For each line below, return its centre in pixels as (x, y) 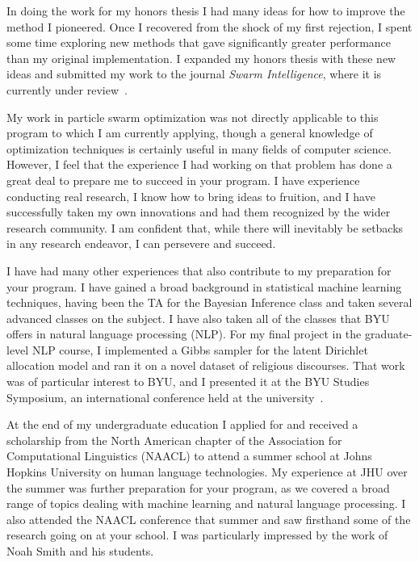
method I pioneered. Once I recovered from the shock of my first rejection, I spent (209, 26)
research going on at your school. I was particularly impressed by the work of (197, 535)
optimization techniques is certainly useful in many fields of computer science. (199, 148)
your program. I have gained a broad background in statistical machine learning (204, 286)
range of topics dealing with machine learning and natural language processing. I (206, 503)
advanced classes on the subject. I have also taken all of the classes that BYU (198, 318)
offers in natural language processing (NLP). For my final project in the (184, 334)
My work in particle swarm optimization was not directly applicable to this (193, 117)
